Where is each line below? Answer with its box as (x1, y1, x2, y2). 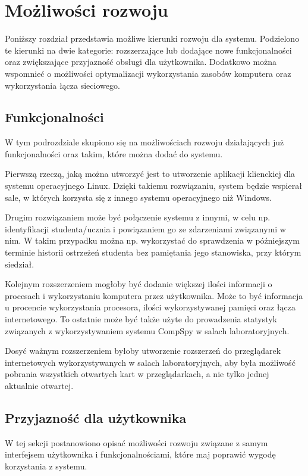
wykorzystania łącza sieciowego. (5, 79, 120, 91)
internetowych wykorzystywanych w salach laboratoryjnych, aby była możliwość (5, 356, 296, 368)
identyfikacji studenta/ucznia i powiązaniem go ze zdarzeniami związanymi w (5, 222, 286, 235)
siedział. (5, 257, 34, 270)
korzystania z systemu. (5, 459, 87, 472)
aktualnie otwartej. (5, 379, 74, 391)
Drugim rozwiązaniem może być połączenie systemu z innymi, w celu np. (5, 211, 271, 223)
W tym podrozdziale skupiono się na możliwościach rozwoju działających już (5, 136, 284, 148)
